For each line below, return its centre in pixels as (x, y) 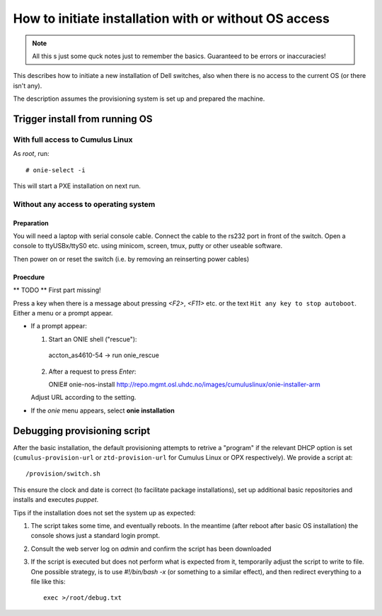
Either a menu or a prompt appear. (63, 313)
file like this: (48, 581)
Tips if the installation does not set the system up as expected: (104, 513)
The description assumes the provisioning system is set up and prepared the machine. (139, 99)
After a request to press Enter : (92, 371)
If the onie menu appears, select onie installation (103, 410)
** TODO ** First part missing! (57, 290)
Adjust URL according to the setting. (83, 398)
